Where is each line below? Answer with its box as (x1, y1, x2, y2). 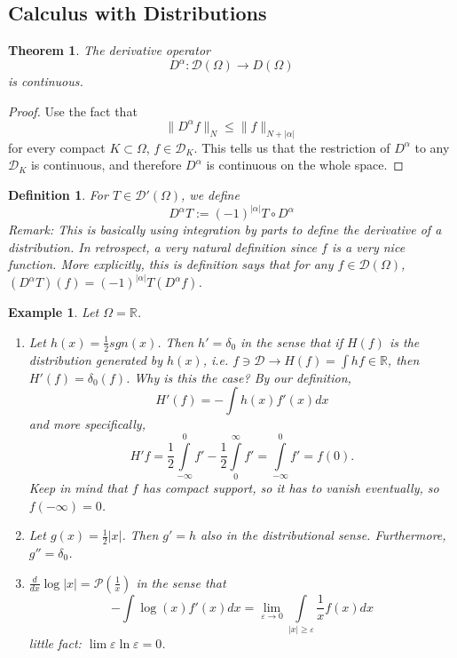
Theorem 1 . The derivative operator (8, 41, 210, 59)
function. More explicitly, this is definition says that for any (8, 255, 334, 274)
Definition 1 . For (8, 186, 108, 204)
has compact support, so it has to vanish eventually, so (142, 479, 439, 497)
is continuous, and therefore (30, 155, 182, 174)
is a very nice (331, 237, 406, 256)
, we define (181, 186, 240, 204)
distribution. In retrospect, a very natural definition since (8, 237, 318, 256)
